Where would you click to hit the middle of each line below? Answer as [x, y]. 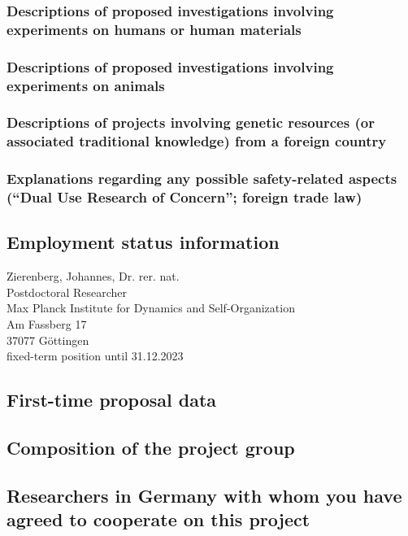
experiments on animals [86, 85]
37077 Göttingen [48, 340]
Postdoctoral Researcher [67, 292]
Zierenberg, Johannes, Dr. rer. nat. [93, 276]
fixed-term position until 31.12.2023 [95, 356]
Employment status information [143, 242]
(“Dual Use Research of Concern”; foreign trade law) [184, 197]
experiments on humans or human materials [154, 29]
